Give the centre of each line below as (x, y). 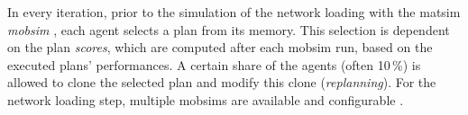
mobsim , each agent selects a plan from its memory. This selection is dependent (229, 29)
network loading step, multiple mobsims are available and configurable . (206, 99)
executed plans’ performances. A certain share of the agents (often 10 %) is (214, 64)
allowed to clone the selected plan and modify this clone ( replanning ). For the (222, 82)
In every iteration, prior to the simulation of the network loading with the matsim (234, 12)
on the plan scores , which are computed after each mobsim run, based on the (220, 47)
